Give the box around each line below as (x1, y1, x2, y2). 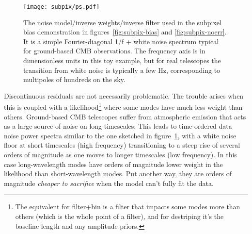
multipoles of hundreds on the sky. (23, 74, 126, 84)
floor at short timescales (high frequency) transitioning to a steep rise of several (4, 140, 240, 150)
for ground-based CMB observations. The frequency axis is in (23, 46, 205, 56)
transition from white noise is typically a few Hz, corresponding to (23, 65, 220, 75)
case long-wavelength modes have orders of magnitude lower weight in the (4, 159, 223, 169)
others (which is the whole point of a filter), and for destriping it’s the (15, 211, 224, 221)
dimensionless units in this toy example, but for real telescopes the (23, 55, 221, 66)
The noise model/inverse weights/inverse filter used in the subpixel (23, 17, 221, 27)
